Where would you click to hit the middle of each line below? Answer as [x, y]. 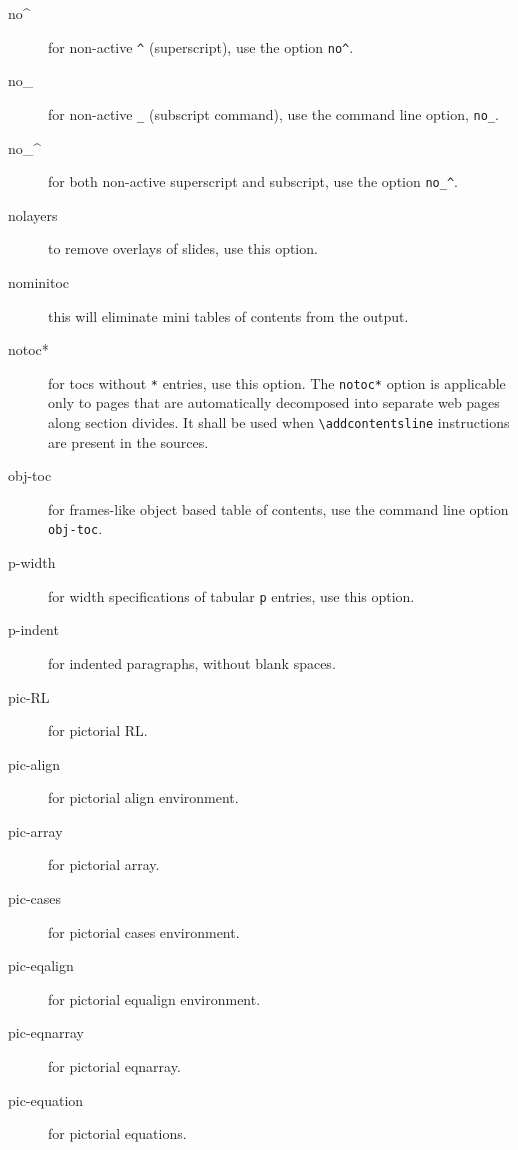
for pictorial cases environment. [144, 931]
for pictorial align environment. [143, 797]
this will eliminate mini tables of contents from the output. [228, 315]
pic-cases [35, 898]
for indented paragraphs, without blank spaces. [192, 662]
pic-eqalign [41, 965]
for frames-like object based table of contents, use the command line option [278, 508]
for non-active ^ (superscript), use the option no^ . [201, 46]
